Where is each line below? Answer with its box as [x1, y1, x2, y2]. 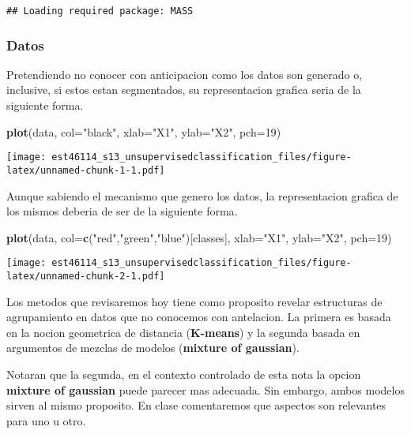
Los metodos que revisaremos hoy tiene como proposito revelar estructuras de [6, 293, 383, 309]
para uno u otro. [6, 412, 86, 428]
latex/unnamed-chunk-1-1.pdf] [6, 164, 165, 176]
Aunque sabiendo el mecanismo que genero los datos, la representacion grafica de [6, 187, 398, 204]
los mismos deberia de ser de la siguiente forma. [6, 203, 238, 219]
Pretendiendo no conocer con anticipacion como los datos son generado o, [6, 65, 363, 82]
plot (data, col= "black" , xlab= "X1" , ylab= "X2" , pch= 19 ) [6, 123, 281, 140]
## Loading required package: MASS [6, 6, 194, 17]
